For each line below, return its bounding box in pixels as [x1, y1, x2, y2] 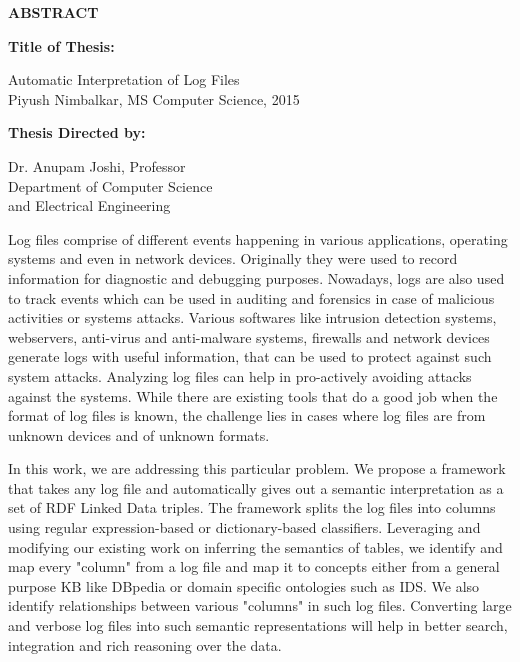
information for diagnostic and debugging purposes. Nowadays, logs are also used [8, 267, 505, 288]
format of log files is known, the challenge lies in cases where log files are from [8, 405, 486, 426]
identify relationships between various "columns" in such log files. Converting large [8, 595, 512, 616]
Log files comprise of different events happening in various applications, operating [8, 228, 508, 249]
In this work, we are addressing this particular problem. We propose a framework [8, 458, 506, 479]
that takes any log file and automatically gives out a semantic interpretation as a [8, 477, 504, 498]
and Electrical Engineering [8, 195, 171, 216]
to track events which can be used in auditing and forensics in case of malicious [8, 287, 495, 308]
